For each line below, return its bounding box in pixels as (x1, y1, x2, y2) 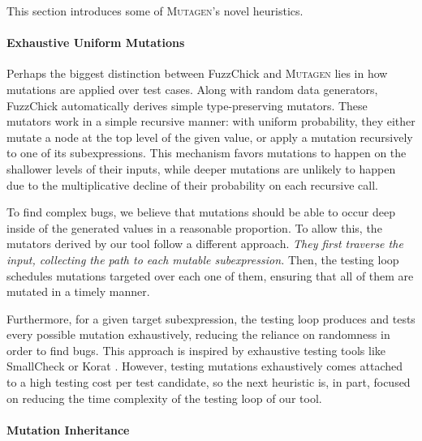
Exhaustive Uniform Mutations (6, 34, 185, 51)
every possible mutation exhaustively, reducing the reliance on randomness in (6, 326, 390, 343)
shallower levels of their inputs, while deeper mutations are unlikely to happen (6, 160, 396, 177)
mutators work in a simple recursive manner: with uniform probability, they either (6, 113, 416, 130)
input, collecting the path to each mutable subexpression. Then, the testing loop (6, 250, 399, 268)
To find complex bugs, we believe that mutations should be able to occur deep (6, 203, 395, 220)
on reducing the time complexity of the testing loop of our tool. (6, 389, 322, 406)
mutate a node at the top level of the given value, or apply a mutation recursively (6, 128, 413, 145)
